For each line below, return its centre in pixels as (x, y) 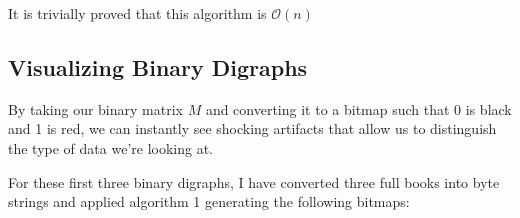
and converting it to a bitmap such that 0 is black (358, 108)
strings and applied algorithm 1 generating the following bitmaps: (209, 201)
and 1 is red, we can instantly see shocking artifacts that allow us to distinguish (252, 128)
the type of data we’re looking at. (110, 147)
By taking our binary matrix (95, 108)
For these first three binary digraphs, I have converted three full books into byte (254, 181)
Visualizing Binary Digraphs (158, 66)
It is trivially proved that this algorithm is (137, 13)
